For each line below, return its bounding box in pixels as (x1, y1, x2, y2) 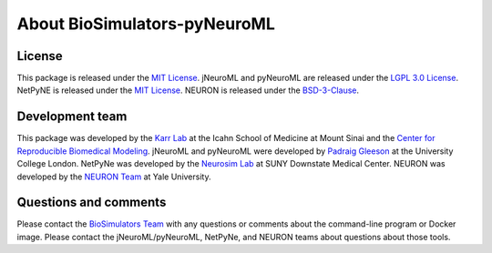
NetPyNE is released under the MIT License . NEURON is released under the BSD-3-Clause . (16, 85, 360, 96)
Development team (16, 109, 128, 125)
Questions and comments (16, 195, 167, 210)
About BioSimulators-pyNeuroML (16, 14, 275, 34)
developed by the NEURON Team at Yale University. (16, 171, 211, 182)
